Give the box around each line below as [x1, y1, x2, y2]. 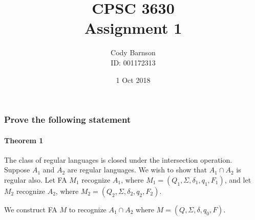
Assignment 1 [84, 17, 182, 38]
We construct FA [4, 204, 57, 214]
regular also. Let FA [4, 174, 67, 185]
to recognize [69, 204, 107, 214]
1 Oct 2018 [116, 74, 151, 85]
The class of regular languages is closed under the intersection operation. [4, 154, 232, 165]
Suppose [4, 164, 30, 175]
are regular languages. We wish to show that [67, 164, 207, 175]
